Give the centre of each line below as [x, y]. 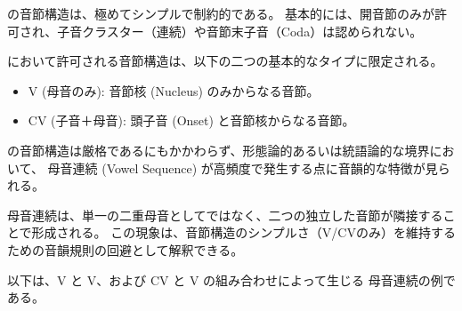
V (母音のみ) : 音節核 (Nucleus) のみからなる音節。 [174, 90]
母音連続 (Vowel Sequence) [122, 167]
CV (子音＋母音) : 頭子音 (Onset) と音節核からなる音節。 [191, 120]
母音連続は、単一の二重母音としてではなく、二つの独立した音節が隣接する [225, 215]
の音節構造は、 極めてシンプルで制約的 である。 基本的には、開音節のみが [221, 13]
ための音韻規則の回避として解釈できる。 [126, 249]
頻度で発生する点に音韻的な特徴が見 [332, 167]
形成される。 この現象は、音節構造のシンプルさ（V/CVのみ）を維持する [243, 232]
